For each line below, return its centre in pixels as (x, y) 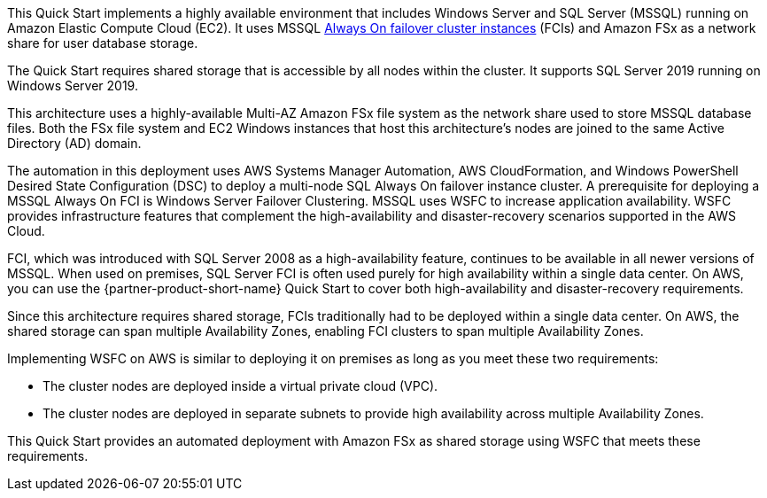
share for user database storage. (103, 43)
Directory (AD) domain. (74, 143)
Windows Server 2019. (73, 86)
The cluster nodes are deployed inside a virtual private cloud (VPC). (240, 386)
